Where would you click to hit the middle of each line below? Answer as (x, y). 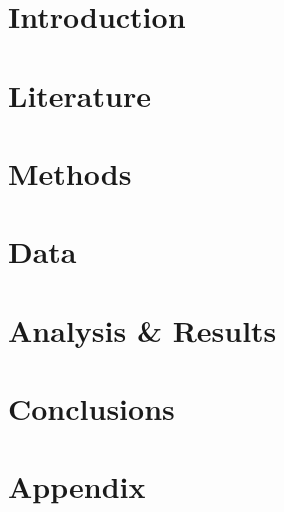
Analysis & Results (142, 329)
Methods (70, 172)
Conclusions (91, 408)
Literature (79, 94)
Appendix (77, 486)
